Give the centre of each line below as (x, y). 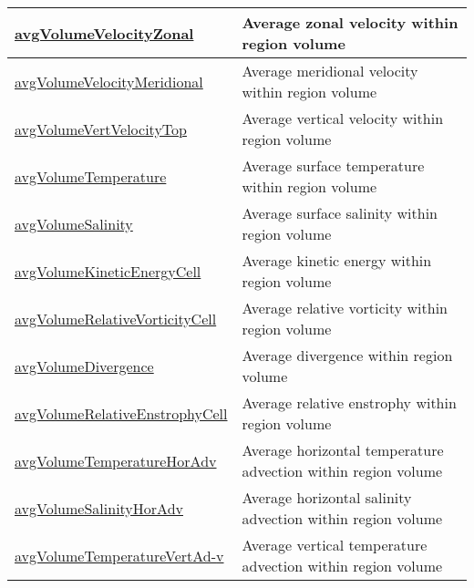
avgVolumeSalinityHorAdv (99, 508)
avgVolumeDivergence (84, 366)
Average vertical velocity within (343, 118)
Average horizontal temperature (343, 450)
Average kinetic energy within (337, 260)
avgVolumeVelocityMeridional (109, 81)
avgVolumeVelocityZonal (104, 33)
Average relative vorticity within (345, 308)
